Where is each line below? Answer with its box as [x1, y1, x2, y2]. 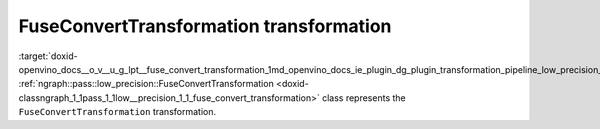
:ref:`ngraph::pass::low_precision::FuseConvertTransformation [18, 78, 274, 90]
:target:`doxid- [18, 50, 79, 62]
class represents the [321, 91, 406, 104]
